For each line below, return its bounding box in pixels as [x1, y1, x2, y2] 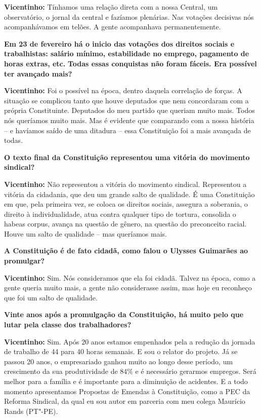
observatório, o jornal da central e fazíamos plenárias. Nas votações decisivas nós [4, 11, 254, 22]
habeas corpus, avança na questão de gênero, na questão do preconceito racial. [4, 218, 247, 229]
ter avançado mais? [4, 68, 72, 79]
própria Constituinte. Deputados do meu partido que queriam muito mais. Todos [4, 105, 255, 116]
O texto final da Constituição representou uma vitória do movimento [4, 151, 250, 162]
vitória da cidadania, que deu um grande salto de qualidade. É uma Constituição [4, 188, 255, 199]
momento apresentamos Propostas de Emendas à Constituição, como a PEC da [4, 386, 250, 396]
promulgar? [4, 255, 45, 266]
